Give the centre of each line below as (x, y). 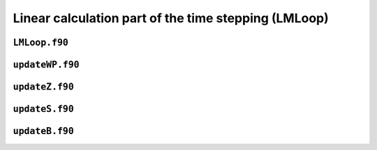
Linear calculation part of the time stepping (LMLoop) (171, 18)
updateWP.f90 (46, 65)
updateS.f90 (44, 109)
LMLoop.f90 (41, 42)
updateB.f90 (44, 131)
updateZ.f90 (44, 87)
